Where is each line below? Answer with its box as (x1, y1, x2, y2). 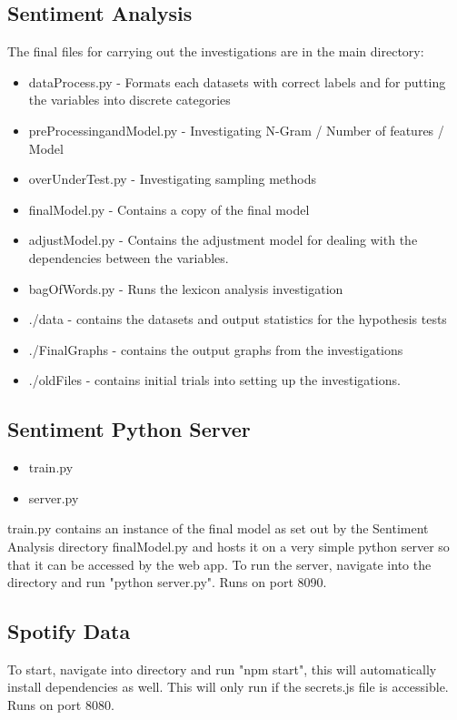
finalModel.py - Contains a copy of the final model (28, 199, 310, 218)
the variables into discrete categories (28, 90, 231, 109)
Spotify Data (7, 617, 131, 645)
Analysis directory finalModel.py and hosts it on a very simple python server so (7, 536, 450, 555)
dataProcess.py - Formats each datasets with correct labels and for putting (28, 72, 446, 91)
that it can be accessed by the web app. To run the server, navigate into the (7, 554, 432, 573)
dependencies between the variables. (28, 248, 229, 267)
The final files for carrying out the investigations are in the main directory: (7, 42, 424, 61)
